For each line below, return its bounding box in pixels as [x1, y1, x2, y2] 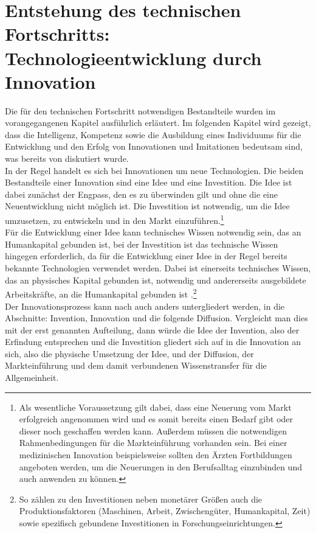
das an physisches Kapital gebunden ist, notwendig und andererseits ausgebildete [5, 273, 306, 286]
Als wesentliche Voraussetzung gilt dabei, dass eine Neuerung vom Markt [19, 400, 292, 413]
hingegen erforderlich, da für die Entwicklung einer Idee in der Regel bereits [5, 249, 287, 262]
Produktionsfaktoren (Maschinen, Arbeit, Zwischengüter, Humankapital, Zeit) [19, 504, 311, 517]
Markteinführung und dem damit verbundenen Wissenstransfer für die [5, 359, 267, 372]
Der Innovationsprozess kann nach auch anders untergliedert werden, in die [5, 299, 285, 312]
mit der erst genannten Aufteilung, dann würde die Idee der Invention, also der [5, 323, 300, 336]
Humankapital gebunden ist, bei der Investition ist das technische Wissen [5, 237, 278, 250]
